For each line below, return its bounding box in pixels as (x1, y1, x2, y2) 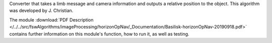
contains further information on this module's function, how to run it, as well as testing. (9, 30, 189, 37)
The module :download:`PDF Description (9, 16, 94, 22)
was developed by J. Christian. (9, 7, 74, 13)
